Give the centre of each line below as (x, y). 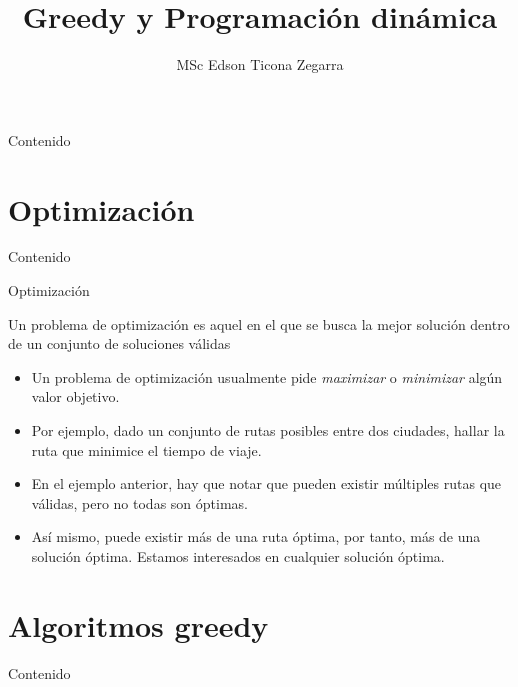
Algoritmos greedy (138, 624)
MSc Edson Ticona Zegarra (260, 64)
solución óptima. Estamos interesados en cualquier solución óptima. (238, 555)
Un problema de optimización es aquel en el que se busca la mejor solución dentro (259, 323)
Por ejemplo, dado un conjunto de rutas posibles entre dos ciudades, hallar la (268, 430)
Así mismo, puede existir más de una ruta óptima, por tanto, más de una (256, 536)
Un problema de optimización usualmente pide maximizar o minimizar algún (267, 376)
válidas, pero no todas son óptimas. (139, 502)
